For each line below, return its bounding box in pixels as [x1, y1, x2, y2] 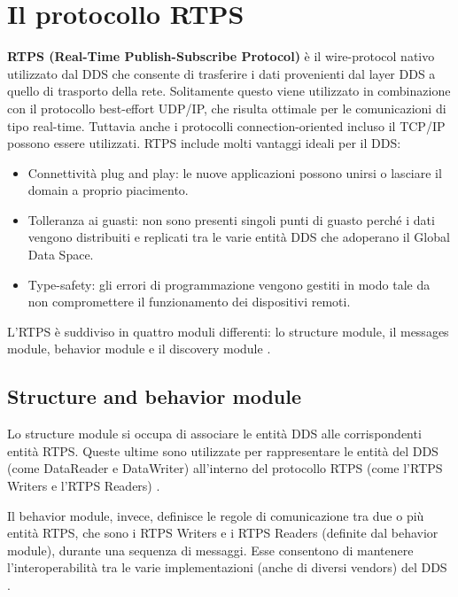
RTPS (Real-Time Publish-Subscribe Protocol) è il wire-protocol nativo [7, 47, 435, 66]
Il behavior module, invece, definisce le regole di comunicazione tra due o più [7, 506, 424, 524]
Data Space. [27, 245, 94, 264]
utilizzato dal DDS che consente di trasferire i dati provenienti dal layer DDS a [7, 64, 436, 82]
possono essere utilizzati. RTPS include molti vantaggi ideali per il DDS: [7, 134, 401, 152]
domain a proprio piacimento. [27, 181, 189, 199]
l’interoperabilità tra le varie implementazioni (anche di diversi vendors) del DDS [7, 558, 447, 577]
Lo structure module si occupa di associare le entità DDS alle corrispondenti [7, 424, 422, 443]
